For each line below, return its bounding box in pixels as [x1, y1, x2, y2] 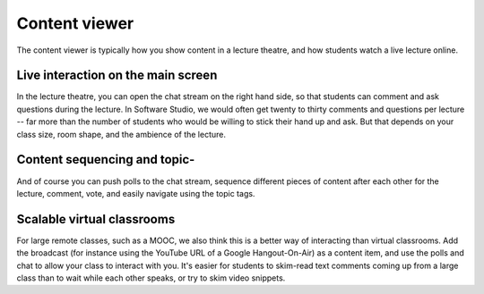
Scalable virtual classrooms [16, 211, 176, 227]
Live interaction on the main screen [16, 68, 218, 83]
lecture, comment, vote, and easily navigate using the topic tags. [16, 188, 255, 198]
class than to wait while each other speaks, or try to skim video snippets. [16, 273, 286, 283]
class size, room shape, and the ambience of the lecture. [16, 129, 227, 139]
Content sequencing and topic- [16, 152, 195, 167]
